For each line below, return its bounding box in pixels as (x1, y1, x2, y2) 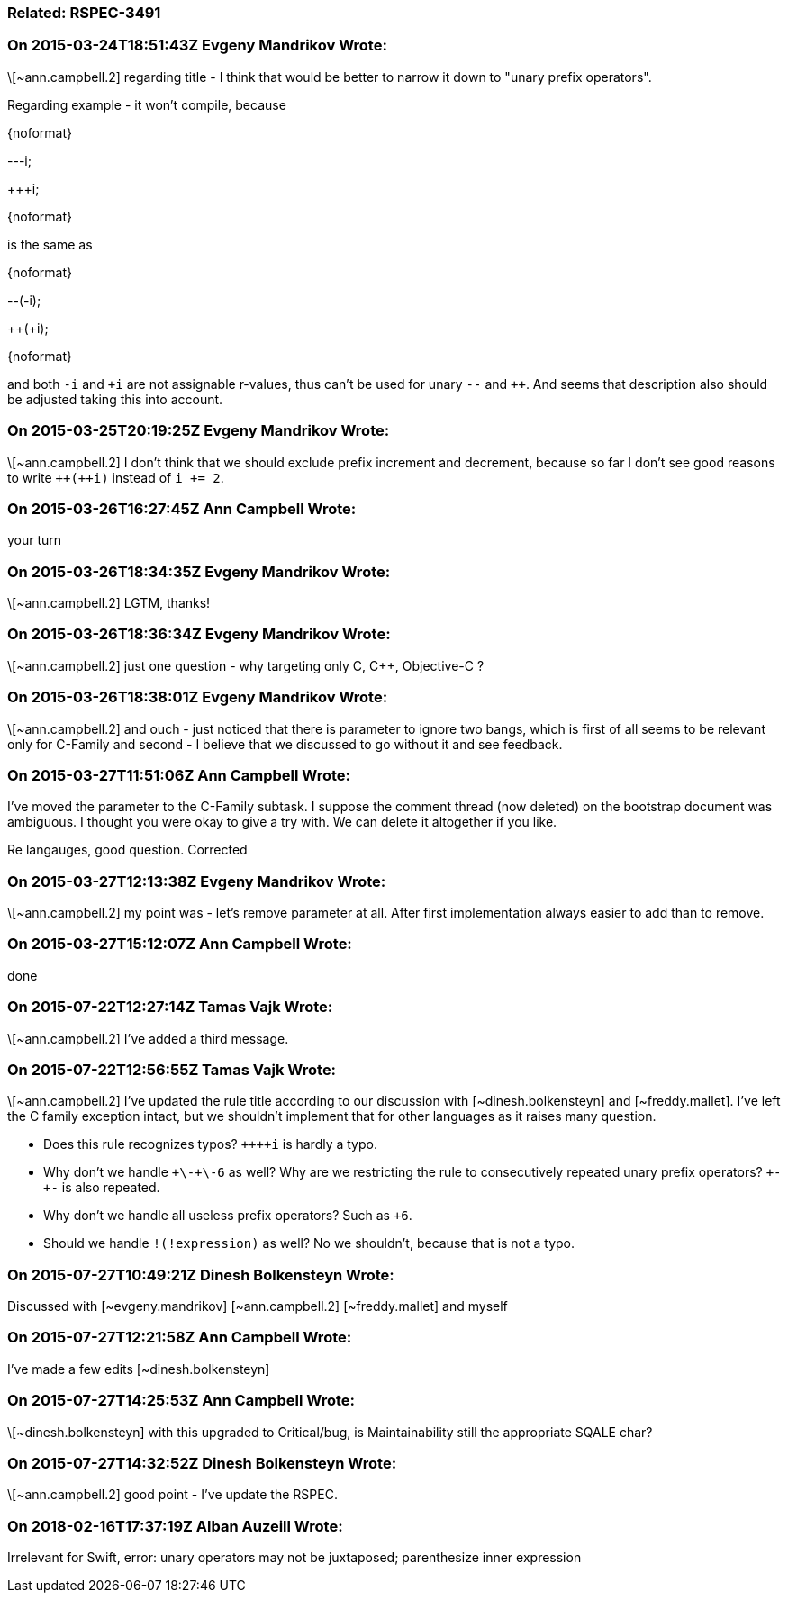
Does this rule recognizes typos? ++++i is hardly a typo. (43, 1136, 377, 1153)
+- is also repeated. (43, 1180, 160, 1196)
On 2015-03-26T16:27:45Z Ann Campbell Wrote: (7, 499, 357, 518)
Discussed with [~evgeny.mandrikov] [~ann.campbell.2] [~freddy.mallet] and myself (7, 1298, 508, 1314)
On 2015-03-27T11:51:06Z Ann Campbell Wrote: (7, 765, 351, 784)
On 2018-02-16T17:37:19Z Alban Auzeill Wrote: (7, 1516, 343, 1535)
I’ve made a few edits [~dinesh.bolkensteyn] (7, 1360, 270, 1377)
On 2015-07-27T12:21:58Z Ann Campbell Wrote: (7, 1328, 352, 1347)
